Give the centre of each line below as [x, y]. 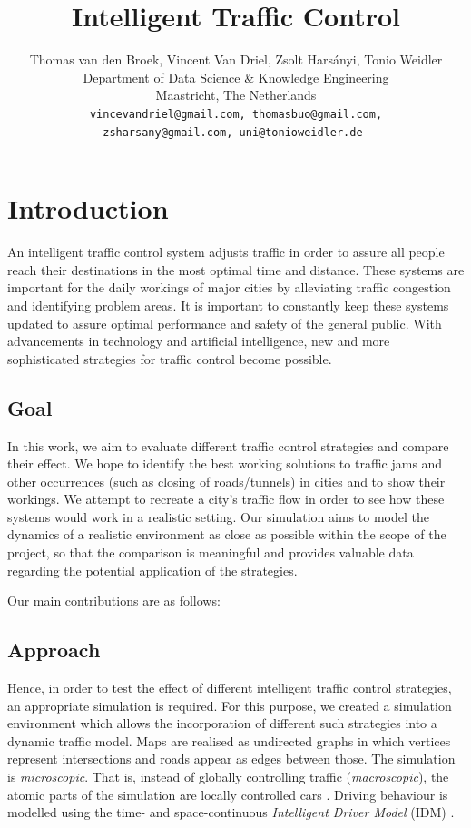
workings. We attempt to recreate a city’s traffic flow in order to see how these [226, 499]
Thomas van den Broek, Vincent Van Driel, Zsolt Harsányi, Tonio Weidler [236, 59]
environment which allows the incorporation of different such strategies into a [222, 723]
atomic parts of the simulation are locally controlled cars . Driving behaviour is [228, 794]
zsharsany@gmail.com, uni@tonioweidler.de [233, 132]
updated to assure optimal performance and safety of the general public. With [225, 323]
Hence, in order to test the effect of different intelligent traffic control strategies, [230, 688]
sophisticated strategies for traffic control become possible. [170, 358]
